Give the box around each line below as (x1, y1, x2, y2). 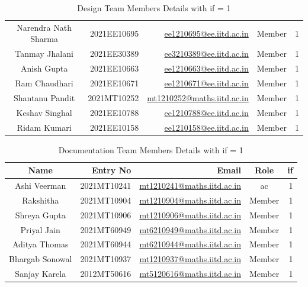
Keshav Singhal (16, 106, 72, 118)
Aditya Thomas (12, 238, 69, 250)
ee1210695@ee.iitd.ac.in (164, 27, 249, 39)
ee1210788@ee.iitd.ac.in (164, 106, 249, 118)
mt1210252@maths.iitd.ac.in (147, 91, 249, 104)
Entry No (91, 164, 131, 176)
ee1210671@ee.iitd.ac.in (164, 76, 249, 89)
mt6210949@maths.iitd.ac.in (139, 223, 241, 236)
